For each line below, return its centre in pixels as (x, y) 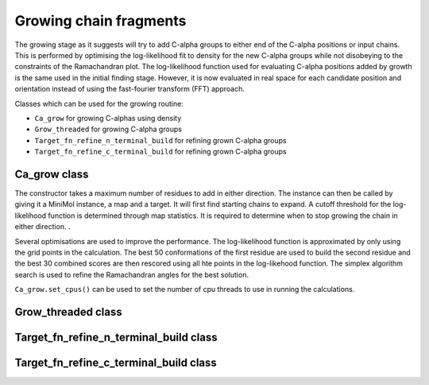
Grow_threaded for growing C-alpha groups (108, 129)
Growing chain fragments (100, 21)
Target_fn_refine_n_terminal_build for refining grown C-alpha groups (160, 140)
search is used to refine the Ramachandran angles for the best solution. (132, 274)
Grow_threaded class (68, 311)
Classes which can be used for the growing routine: (99, 103)
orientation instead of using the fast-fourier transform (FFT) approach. (130, 89)
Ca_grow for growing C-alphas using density (108, 118)
